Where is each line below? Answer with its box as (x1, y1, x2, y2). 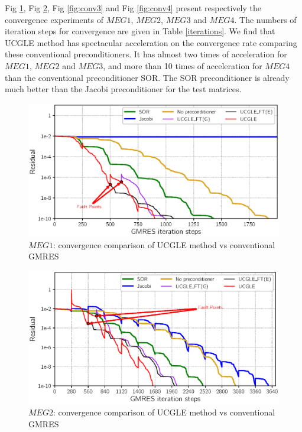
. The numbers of (234, 13, 297, 25)
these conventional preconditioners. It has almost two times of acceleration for (5, 48, 287, 60)
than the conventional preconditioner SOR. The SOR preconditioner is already (5, 71, 290, 83)
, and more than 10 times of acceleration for (103, 59, 262, 72)
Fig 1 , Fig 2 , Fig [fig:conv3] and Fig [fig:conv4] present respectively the (5, 2, 261, 14)
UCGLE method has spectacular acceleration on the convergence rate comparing (5, 36, 297, 48)
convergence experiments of (5, 13, 103, 25)
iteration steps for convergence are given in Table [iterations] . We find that (5, 25, 275, 37)
